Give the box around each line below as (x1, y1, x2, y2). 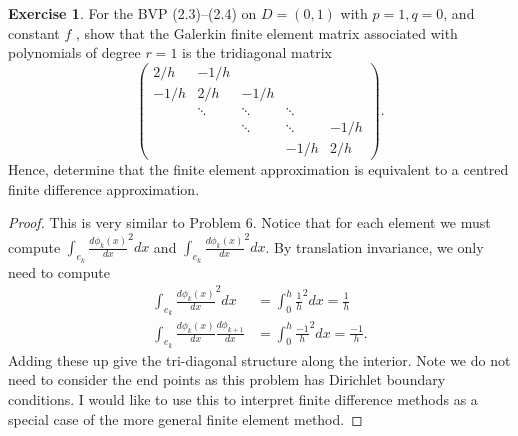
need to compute (8, 261, 110, 282)
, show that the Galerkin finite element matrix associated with (76, 22, 458, 43)
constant (8, 22, 60, 43)
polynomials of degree (8, 42, 141, 63)
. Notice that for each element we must (252, 212, 491, 233)
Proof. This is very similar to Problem (8, 212, 242, 233)
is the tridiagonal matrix (182, 42, 332, 63)
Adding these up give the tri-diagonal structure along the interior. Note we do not (8, 349, 511, 370)
